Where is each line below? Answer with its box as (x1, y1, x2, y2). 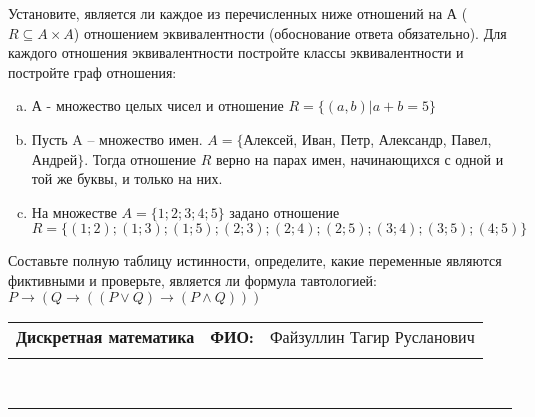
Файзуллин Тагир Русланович (269, 324, 475, 348)
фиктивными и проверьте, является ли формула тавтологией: (8, 269, 377, 290)
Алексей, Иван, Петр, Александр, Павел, (243, 128, 492, 149)
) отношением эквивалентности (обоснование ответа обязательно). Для (73, 22, 507, 43)
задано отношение (229, 201, 340, 222)
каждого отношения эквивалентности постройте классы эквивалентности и (8, 42, 464, 63)
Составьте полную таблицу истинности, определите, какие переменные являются (8, 250, 502, 271)
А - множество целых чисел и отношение (31, 95, 284, 116)
